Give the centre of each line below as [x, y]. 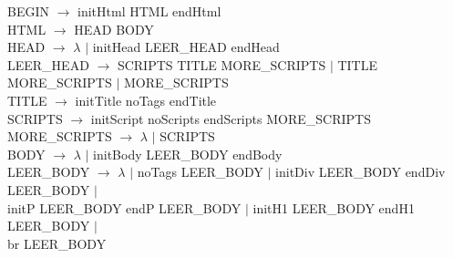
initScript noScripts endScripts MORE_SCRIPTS [231, 118]
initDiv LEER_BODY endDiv [360, 172]
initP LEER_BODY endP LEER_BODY [124, 207]
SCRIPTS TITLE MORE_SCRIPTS [221, 64]
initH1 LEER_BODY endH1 [334, 207]
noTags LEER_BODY [200, 172]
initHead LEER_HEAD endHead [186, 47]
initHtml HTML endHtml [149, 11]
